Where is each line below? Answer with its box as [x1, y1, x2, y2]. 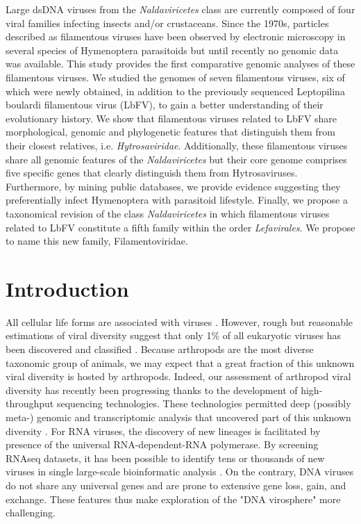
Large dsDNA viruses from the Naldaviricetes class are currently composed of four [6, 2, 355, 16]
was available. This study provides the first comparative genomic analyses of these [6, 56, 355, 71]
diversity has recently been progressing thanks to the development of [6, 382, 298, 397]
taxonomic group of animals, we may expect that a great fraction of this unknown [6, 355, 355, 370]
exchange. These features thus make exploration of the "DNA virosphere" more [6, 491, 341, 506]
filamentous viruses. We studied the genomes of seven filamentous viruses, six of [6, 69, 345, 84]
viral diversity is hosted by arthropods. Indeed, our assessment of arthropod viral [6, 369, 351, 384]
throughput [6, 396, 54, 411]
